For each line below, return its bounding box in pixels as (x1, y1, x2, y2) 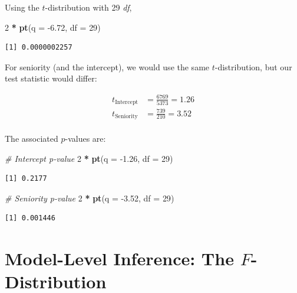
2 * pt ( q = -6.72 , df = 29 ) (5, 21, 101, 33)
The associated (5, 132, 58, 144)
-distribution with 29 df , (45, 1, 132, 13)
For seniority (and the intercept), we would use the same (5, 60, 210, 73)
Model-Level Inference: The (5, 246, 234, 271)
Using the (5, 1, 39, 13)
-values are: (65, 132, 106, 144)
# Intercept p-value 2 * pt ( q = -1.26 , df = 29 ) (5, 152, 173, 164)
